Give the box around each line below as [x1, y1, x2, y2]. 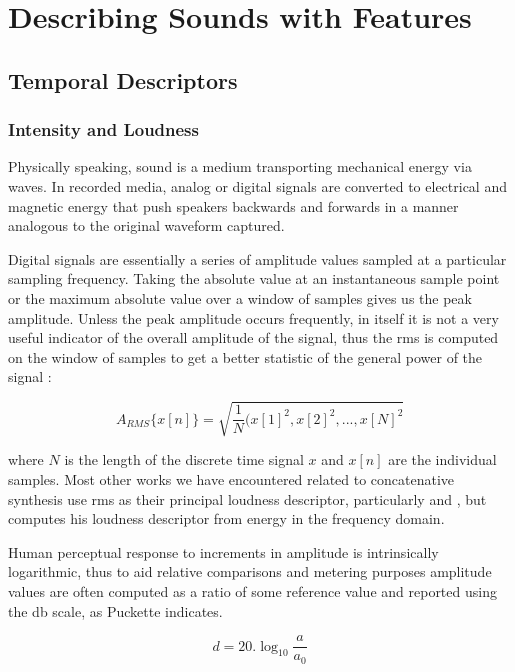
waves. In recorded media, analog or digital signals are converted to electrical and [8, 175, 507, 196]
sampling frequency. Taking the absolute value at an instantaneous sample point [8, 268, 500, 289]
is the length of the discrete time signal [64, 449, 304, 470]
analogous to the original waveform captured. [8, 215, 285, 236]
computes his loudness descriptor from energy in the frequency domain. [8, 508, 445, 529]
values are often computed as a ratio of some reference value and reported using [8, 581, 497, 602]
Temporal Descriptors [8, 64, 238, 95]
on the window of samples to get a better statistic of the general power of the [8, 346, 483, 367]
